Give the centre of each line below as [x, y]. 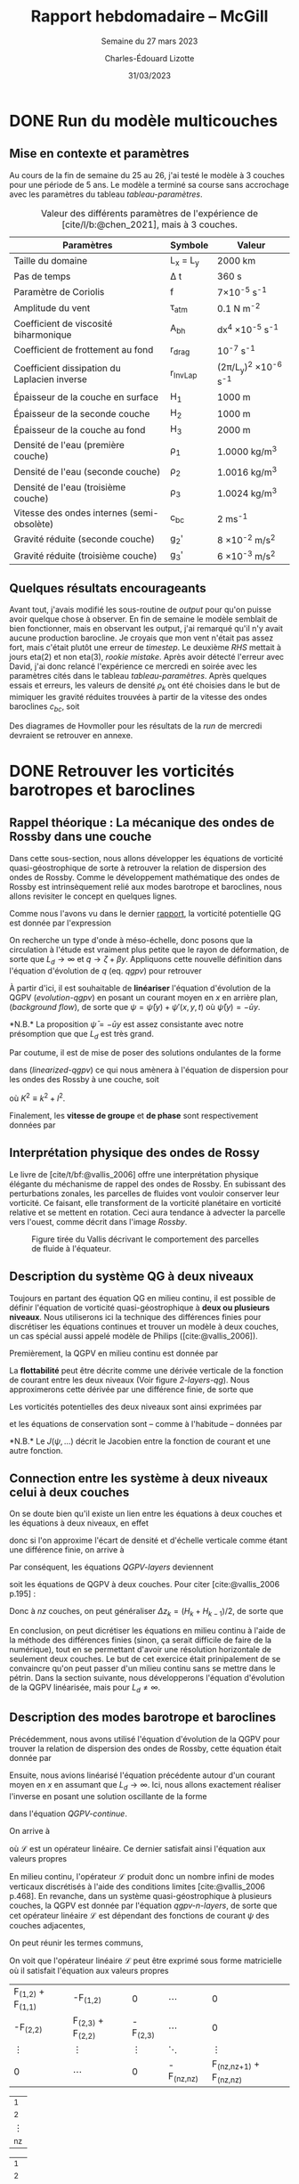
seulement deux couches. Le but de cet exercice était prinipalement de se [145, 1659]
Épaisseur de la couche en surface [86, 397]
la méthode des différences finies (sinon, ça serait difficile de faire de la [141, 1640]
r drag [180, 350]
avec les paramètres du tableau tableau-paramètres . [106, 194]
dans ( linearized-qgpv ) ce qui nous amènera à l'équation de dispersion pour [149, 1070]
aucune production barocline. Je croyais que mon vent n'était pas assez [141, 638]
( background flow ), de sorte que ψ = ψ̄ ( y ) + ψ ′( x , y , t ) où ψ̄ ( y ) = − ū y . [135, 1006]
